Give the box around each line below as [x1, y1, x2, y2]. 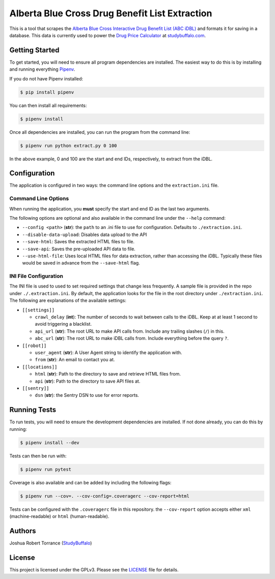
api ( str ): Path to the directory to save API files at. [35, 378, 141, 384]
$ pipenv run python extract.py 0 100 [20, 142, 117, 149]
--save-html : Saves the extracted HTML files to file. [22, 239, 135, 245]
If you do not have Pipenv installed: [9, 75, 84, 81]
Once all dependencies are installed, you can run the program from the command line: [9, 129, 190, 135]
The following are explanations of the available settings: [9, 298, 127, 304]
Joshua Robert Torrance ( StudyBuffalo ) [9, 540, 92, 546]
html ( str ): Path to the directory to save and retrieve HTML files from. [35, 371, 181, 377]
